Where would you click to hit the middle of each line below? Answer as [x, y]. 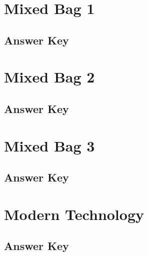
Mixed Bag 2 [49, 77]
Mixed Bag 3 [49, 145]
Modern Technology [74, 214]
